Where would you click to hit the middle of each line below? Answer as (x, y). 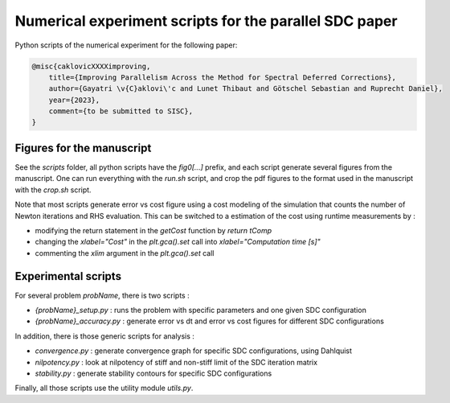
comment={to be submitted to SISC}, (121, 111)
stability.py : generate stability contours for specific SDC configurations (153, 373)
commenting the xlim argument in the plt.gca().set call (125, 253)
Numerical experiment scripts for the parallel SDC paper (206, 21)
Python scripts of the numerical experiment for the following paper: (126, 45)
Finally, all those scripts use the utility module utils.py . (104, 388)
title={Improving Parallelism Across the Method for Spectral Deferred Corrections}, (223, 77)
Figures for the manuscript (83, 148)
